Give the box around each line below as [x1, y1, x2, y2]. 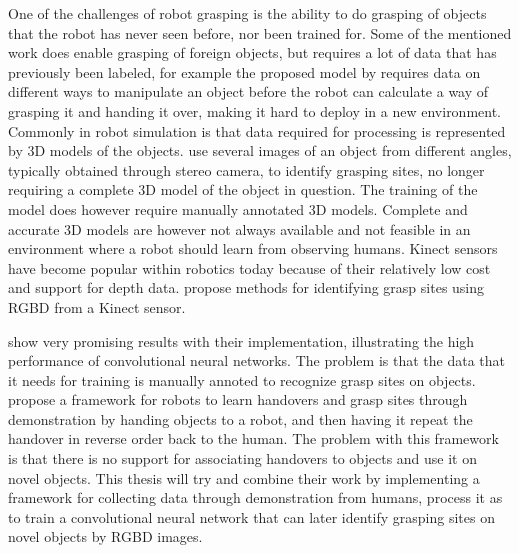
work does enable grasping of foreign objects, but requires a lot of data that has [8, 42, 497, 63]
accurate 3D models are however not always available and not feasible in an [8, 218, 471, 239]
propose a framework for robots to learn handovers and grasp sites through [8, 389, 468, 410]
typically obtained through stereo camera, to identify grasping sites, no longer [8, 159, 485, 180]
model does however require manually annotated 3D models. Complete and [8, 198, 468, 219]
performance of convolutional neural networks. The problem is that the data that [8, 350, 505, 371]
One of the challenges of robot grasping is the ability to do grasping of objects [8, 3, 487, 23]
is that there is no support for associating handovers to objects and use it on [8, 448, 477, 469]
